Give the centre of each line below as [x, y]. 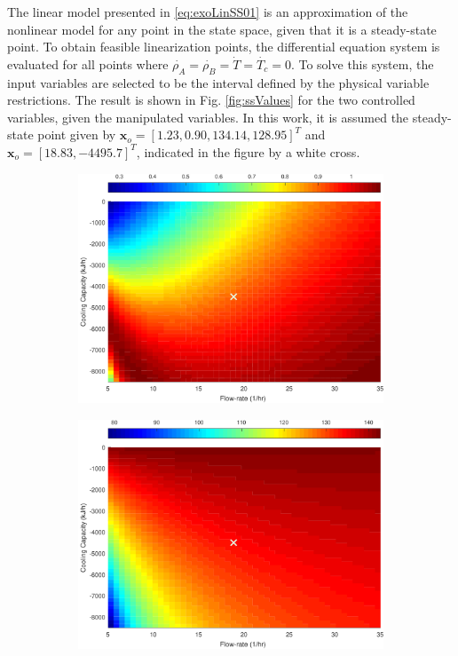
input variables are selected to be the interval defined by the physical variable [218, 82]
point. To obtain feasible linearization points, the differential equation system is [224, 47]
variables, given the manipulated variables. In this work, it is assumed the [208, 117]
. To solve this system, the [362, 63]
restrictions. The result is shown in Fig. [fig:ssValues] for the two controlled [211, 100]
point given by [77, 134]
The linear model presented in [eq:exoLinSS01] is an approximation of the [208, 12]
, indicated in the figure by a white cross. [248, 151]
